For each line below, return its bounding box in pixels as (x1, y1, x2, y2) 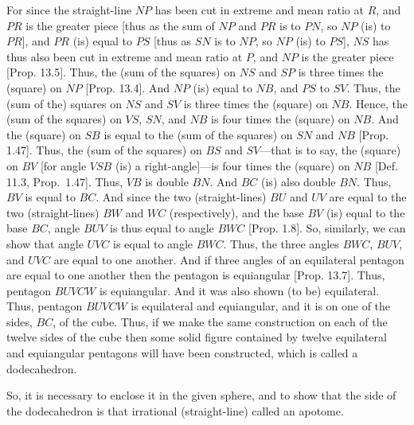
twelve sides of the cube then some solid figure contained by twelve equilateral (6, 329, 387, 345)
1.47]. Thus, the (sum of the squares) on (6, 142, 202, 158)
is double (145, 173, 189, 189)
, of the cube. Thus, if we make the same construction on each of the (53, 313, 388, 329)
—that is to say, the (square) (260, 142, 401, 158)
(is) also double (261, 173, 336, 189)
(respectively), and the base (169, 204, 304, 220)
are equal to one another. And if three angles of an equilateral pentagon (53, 251, 404, 267)
